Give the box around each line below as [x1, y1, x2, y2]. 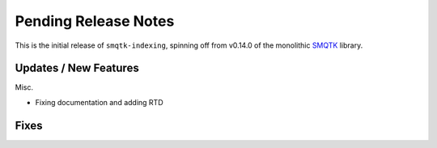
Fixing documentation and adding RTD [35, 97, 163, 107]
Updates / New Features [15, 61, 139, 75]
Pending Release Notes [15, 12, 175, 30]
